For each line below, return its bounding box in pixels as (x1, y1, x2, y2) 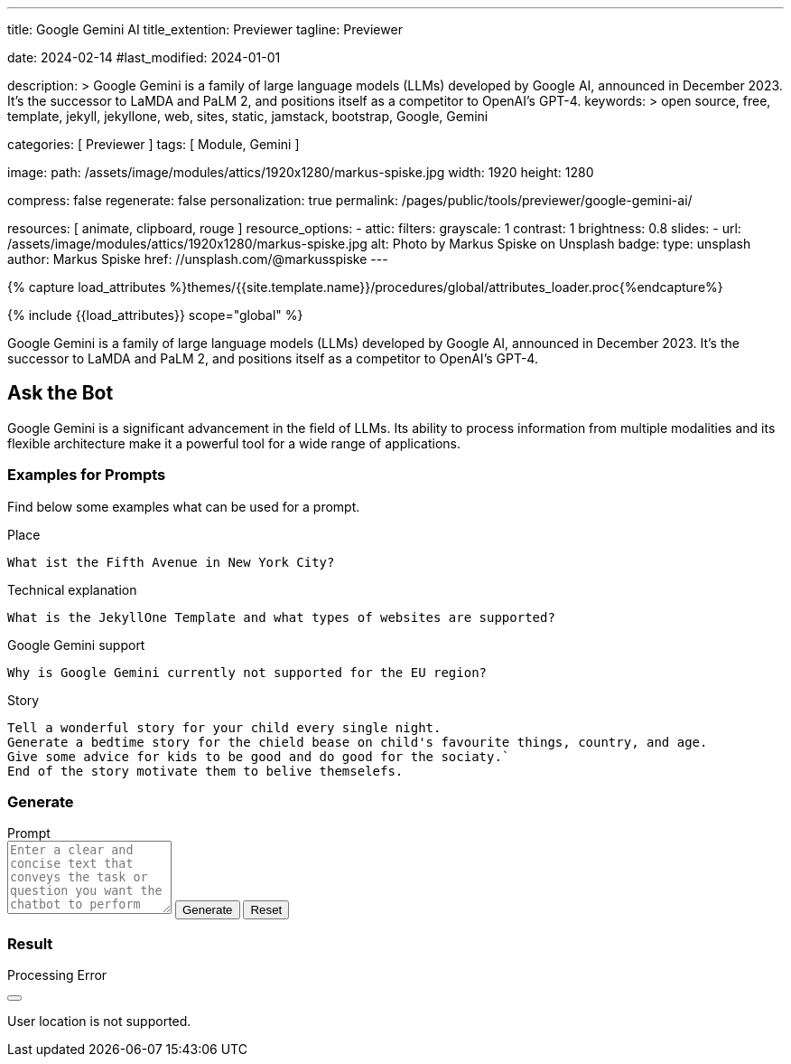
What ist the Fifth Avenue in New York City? (7, 554, 335, 570)
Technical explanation (7, 581, 137, 598)
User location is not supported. (7, 1013, 191, 1030)
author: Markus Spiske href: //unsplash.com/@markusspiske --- (7, 251, 388, 267)
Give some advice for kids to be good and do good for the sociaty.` (7, 749, 510, 764)
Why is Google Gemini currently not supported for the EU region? (7, 664, 488, 680)
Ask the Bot (7, 381, 114, 405)
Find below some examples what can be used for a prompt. (7, 498, 360, 514)
